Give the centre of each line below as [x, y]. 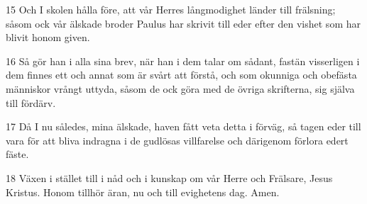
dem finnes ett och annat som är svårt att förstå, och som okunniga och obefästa [181, 75]
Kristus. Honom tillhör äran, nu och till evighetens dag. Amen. [143, 192]
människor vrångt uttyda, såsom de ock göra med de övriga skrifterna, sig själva [180, 88]
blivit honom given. [48, 37]
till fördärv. [31, 102]
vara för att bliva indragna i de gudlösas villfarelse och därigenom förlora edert [177, 140]
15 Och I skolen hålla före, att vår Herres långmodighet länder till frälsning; [171, 9]
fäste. [17, 154]
